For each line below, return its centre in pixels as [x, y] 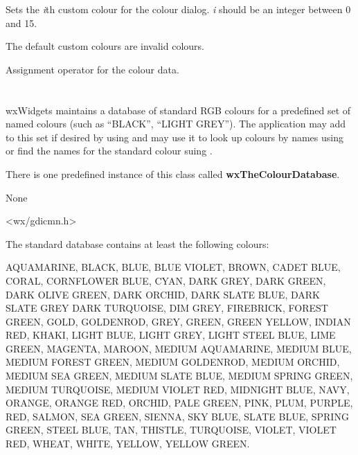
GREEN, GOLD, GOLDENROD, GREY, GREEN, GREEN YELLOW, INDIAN [178, 321]
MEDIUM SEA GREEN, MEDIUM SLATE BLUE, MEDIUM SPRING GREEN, [179, 376]
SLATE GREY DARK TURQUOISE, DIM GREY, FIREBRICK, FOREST [167, 308]
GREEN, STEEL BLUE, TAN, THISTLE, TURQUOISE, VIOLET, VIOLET [171, 430]
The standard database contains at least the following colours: [137, 243]
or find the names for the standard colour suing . [109, 151]
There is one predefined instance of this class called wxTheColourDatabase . [173, 173]
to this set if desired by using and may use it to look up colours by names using [174, 137]
